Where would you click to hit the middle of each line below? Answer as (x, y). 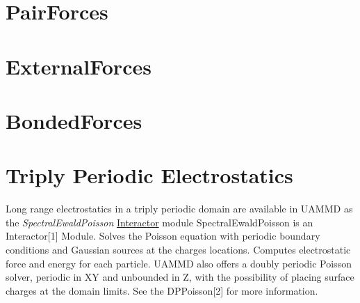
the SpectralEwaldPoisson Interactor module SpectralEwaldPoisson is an (159, 222)
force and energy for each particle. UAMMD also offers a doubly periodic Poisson (179, 263)
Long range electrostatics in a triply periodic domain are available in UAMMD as (179, 209)
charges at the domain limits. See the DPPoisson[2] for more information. (162, 290)
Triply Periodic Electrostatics (149, 175)
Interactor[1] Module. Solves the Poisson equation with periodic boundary (163, 236)
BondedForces (74, 120)
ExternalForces (79, 66)
